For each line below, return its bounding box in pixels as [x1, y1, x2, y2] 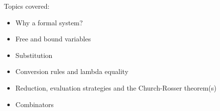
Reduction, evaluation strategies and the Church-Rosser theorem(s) [15, 82, 217, 92]
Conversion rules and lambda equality [15, 66, 129, 76]
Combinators [15, 99, 54, 109]
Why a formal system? [15, 17, 83, 27]
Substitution [15, 50, 53, 60]
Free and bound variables [15, 34, 91, 44]
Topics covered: [4, 1, 50, 11]
